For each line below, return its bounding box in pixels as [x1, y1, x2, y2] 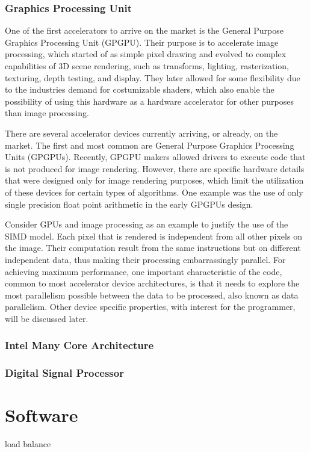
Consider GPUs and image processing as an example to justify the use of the [5, 218, 288, 231]
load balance [5, 438, 51, 450]
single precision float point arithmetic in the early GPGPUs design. [5, 197, 253, 210]
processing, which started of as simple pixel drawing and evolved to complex [5, 48, 287, 60]
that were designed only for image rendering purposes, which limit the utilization [5, 174, 304, 187]
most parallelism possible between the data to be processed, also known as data [5, 288, 299, 301]
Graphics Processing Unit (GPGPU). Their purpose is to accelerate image [5, 36, 279, 48]
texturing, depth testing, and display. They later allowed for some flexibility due [5, 71, 300, 84]
